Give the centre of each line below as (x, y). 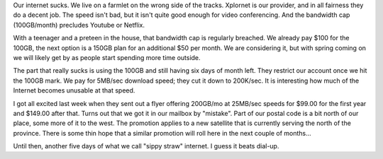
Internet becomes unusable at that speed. (74, 90)
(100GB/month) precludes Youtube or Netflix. (79, 25)
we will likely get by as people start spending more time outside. (107, 57)
